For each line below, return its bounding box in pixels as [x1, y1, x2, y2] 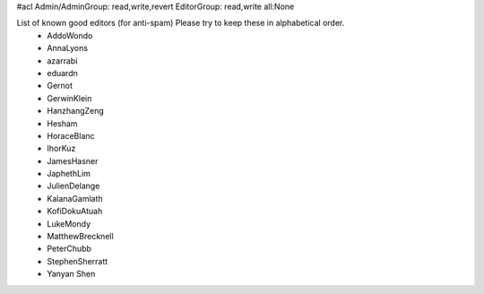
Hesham [47, 117, 78, 129]
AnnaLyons [47, 43, 89, 54]
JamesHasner [47, 155, 99, 166]
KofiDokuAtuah [47, 206, 103, 217]
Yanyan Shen [47, 269, 96, 280]
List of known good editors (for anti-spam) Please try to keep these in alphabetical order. [16, 18, 345, 29]
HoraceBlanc [47, 130, 95, 141]
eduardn [47, 67, 78, 78]
